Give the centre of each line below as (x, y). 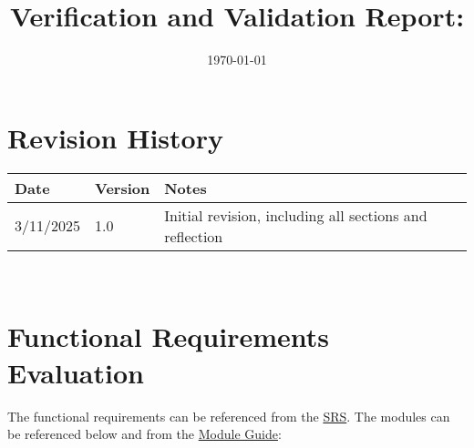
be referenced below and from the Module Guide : (144, 434)
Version (123, 188)
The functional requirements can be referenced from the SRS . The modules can (229, 416)
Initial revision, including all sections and (296, 215)
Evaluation (76, 372)
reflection (194, 236)
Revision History (115, 137)
